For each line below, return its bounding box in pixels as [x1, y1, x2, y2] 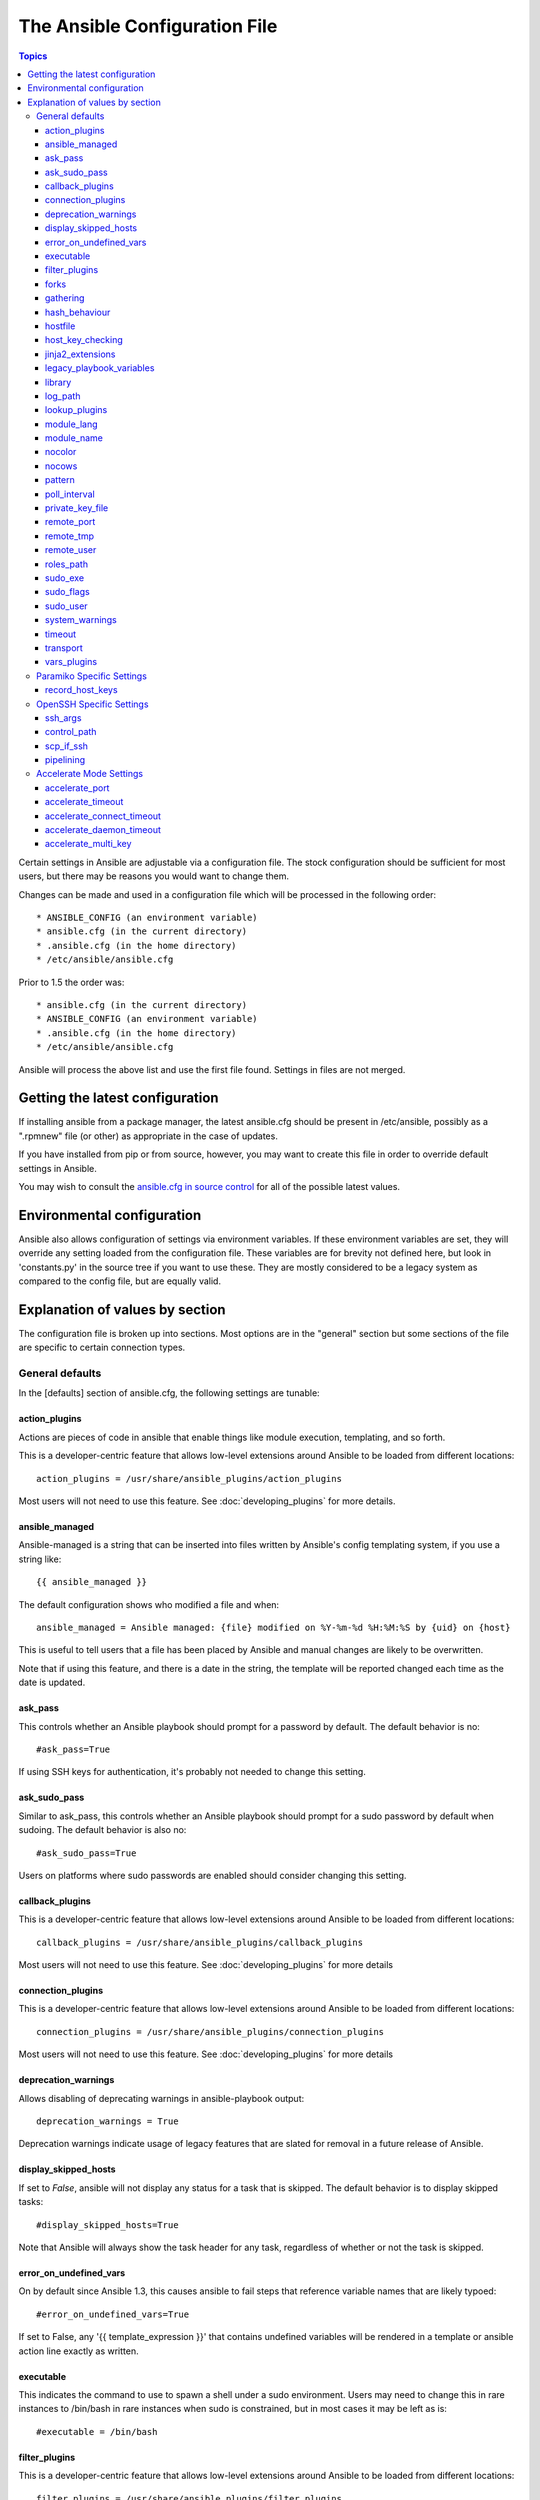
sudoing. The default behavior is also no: [18, 1824, 187, 1836]
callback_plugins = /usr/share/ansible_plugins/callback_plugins [36, 1936, 364, 1948]
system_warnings [45, 614, 117, 626]
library [45, 376, 72, 388]
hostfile [45, 320, 76, 332]
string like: [18, 1553, 62, 1565]
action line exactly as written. [18, 2345, 139, 2357]
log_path [45, 390, 81, 402]
